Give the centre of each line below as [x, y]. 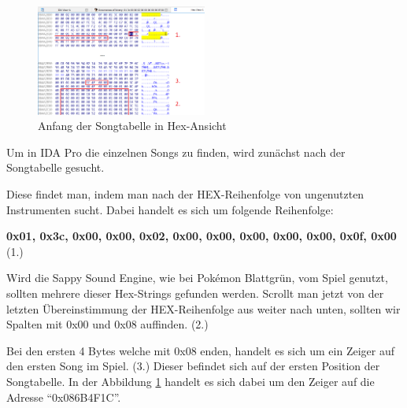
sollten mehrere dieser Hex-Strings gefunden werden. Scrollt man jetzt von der [195, 293]
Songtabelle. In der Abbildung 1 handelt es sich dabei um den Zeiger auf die [191, 381]
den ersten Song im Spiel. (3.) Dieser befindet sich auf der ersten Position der [193, 366]
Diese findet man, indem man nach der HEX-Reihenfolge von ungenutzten [185, 193]
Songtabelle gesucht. [55, 167]
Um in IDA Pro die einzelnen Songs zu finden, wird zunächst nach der [176, 152]
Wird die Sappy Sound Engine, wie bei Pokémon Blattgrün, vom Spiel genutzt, [197, 278]
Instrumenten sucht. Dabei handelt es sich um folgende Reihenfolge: [170, 209]
